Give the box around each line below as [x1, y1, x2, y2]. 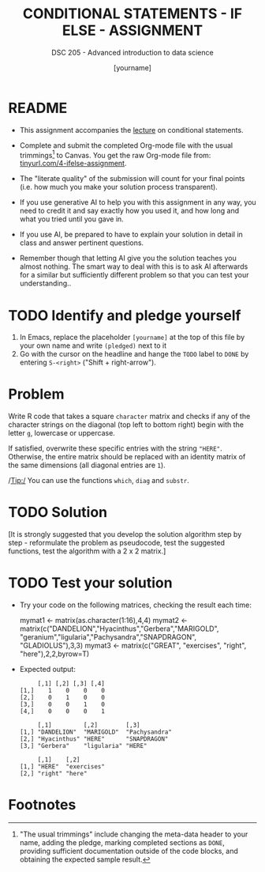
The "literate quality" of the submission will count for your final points [19, 174, 245, 183]
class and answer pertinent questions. [19, 238, 144, 247]
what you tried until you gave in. [19, 214, 124, 224]
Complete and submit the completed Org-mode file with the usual [19, 140, 233, 150]
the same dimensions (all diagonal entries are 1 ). [8, 460, 166, 470]
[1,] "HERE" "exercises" [19, 763, 105, 771]
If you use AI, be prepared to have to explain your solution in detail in [19, 230, 243, 240]
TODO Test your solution [8, 574, 173, 592]
